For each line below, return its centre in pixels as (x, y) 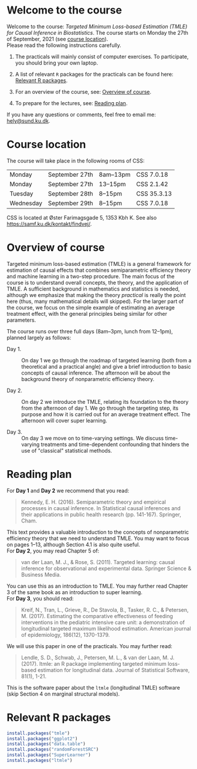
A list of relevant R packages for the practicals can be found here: (94, 74)
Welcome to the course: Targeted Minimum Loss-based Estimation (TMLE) (97, 26)
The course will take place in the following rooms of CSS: (76, 161)
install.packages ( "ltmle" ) (40, 761)
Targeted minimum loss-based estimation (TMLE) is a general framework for (99, 264)
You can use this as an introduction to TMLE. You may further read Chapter (97, 586)
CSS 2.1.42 (152, 184)
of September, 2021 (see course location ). (57, 39)
